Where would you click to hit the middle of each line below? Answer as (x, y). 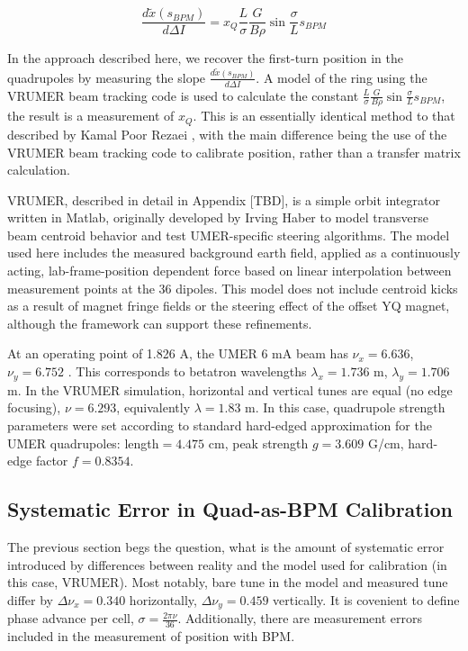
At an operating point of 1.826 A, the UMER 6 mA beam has (178, 353)
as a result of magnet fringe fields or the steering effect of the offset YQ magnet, (229, 306)
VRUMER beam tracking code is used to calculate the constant (183, 95)
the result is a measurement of (91, 116)
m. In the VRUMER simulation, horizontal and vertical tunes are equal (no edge (230, 389)
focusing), (34, 407)
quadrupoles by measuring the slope (107, 77)
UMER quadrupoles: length (83, 443)
